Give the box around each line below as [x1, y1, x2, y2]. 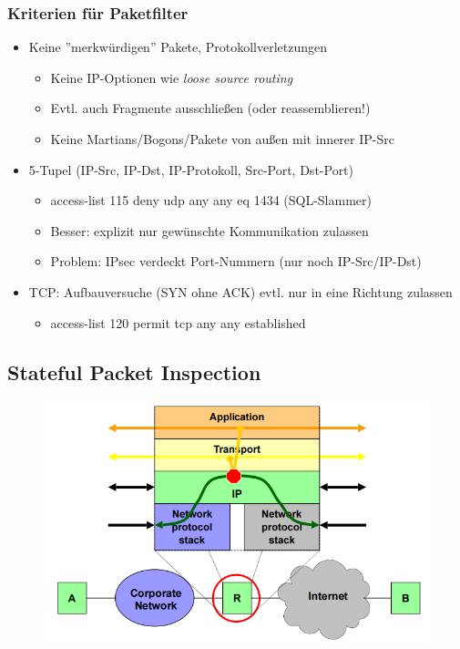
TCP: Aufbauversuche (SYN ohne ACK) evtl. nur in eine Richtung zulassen [28, 282, 453, 301]
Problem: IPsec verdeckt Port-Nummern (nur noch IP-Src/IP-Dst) [50, 252, 422, 271]
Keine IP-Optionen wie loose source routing [50, 67, 293, 87]
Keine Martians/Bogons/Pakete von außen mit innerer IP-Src [50, 129, 394, 148]
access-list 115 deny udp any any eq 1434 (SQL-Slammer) [50, 191, 372, 210]
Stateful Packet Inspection [7, 357, 261, 386]
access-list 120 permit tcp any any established [50, 313, 306, 332]
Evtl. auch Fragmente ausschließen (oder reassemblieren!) [50, 98, 371, 118]
